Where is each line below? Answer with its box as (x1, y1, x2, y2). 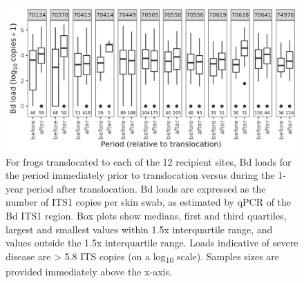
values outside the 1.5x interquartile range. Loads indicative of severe (6, 235, 298, 250)
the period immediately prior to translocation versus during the (6, 168, 275, 182)
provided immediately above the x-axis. (6, 264, 172, 278)
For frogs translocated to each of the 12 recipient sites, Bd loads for (6, 154, 292, 168)
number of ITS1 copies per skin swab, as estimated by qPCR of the (6, 195, 292, 209)
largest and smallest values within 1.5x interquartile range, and (6, 222, 273, 236)
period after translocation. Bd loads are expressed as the (26, 181, 266, 195)
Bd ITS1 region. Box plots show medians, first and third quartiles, (6, 208, 287, 222)
